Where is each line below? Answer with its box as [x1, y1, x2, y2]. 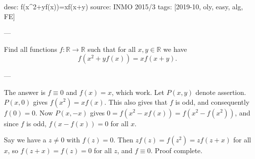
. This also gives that [104, 96, 168, 107]
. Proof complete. [151, 145, 203, 156]
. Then [113, 135, 133, 145]
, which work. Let [111, 87, 164, 97]
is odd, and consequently [175, 96, 250, 107]
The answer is [4, 87, 46, 97]
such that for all [87, 44, 136, 54]
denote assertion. [195, 87, 246, 97]
